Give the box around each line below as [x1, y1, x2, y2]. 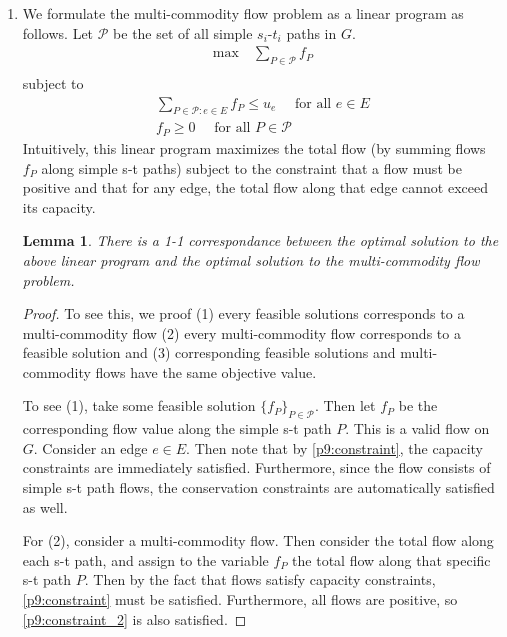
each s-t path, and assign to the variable [22, 549, 269, 570]
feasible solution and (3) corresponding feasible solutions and [22, 342, 396, 363]
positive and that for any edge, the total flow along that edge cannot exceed [22, 177, 489, 198]
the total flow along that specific [292, 549, 491, 570]
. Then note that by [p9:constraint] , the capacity [186, 437, 483, 458]
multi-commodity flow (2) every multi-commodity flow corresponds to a [22, 322, 461, 343]
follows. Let [22, 22, 94, 43]
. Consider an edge [33, 437, 148, 458]
